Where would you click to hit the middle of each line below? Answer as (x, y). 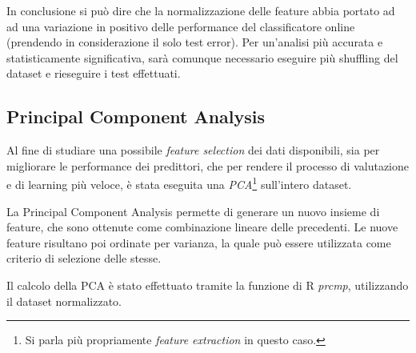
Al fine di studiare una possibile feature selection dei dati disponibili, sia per (193, 150)
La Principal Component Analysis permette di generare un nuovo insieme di (193, 211)
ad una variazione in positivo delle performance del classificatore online (181, 26)
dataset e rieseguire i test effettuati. (94, 73)
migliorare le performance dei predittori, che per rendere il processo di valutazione (208, 165)
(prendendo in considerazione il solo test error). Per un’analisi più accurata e (195, 42)
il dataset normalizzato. (64, 301)
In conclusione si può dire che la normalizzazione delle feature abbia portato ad (201, 10)
